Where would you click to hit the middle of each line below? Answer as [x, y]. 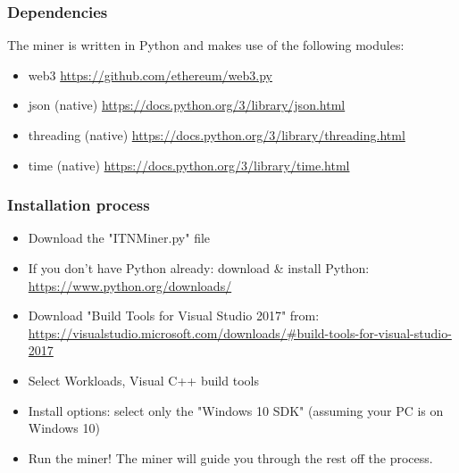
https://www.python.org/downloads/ [130, 285]
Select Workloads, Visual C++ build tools [143, 380]
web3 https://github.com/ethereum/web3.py [150, 75]
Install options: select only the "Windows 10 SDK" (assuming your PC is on [236, 410]
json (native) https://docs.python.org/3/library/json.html [187, 105]
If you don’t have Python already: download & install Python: [199, 268]
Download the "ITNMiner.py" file [119, 238]
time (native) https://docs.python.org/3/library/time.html [189, 165]
